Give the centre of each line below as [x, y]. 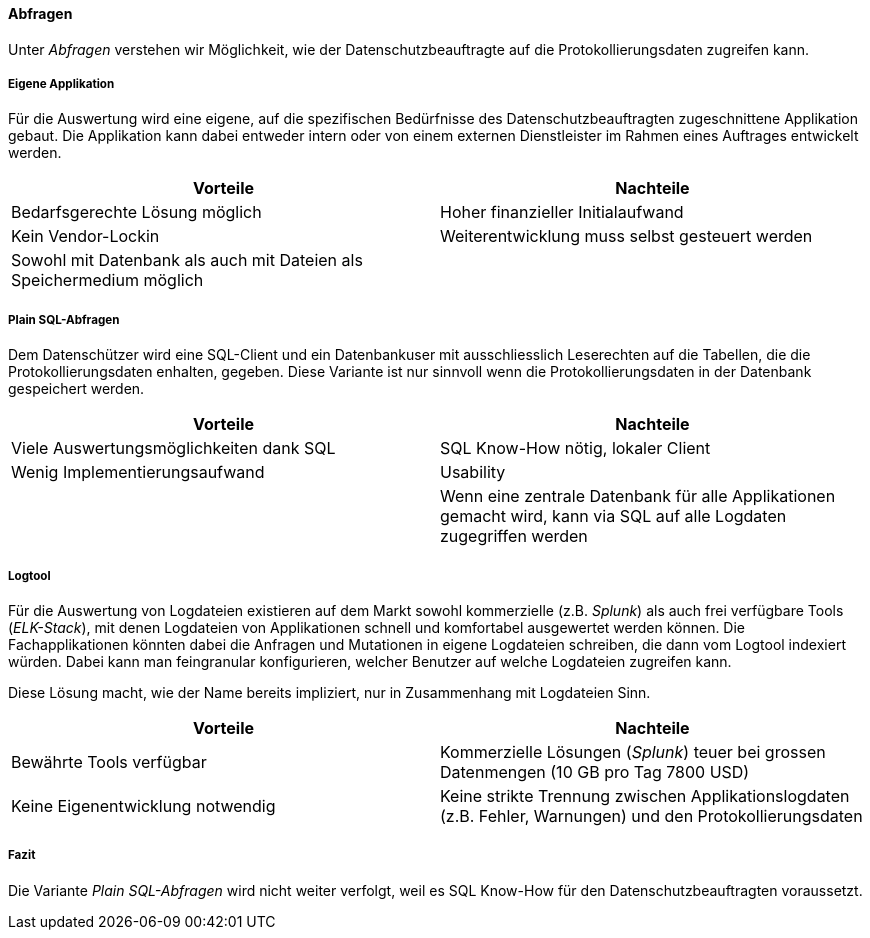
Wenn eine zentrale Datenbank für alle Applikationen [638, 496]
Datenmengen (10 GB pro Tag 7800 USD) [595, 771]
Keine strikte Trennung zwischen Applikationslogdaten [645, 795]
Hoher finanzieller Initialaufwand [562, 212]
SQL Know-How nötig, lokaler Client [575, 448]
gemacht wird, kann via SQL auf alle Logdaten [613, 516]
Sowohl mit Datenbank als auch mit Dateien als [187, 260]
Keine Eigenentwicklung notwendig [143, 805]
